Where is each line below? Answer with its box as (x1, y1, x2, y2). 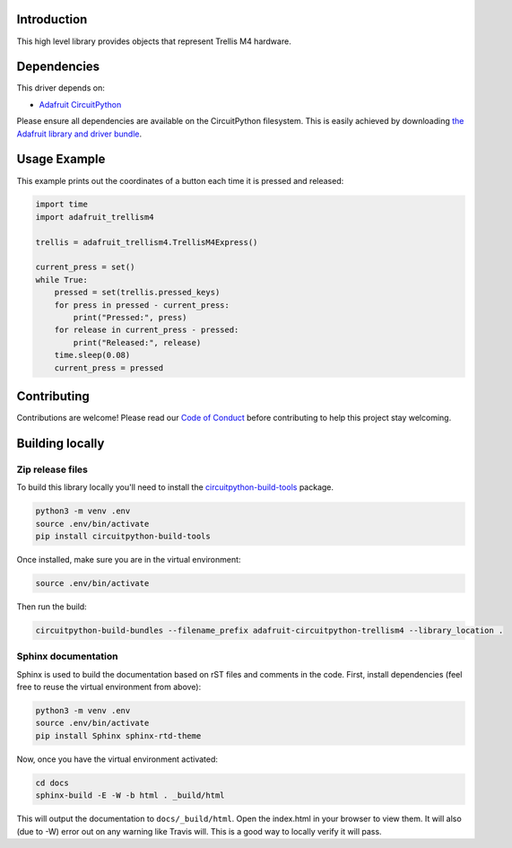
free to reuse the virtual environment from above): (16, 682, 202, 693)
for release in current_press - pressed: (54, 325, 239, 336)
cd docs (35, 777, 69, 788)
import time (35, 199, 89, 210)
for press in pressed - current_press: (54, 300, 230, 310)
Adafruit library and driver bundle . (16, 128, 143, 139)
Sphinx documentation (16, 651, 118, 663)
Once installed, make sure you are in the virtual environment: (16, 554, 241, 564)
